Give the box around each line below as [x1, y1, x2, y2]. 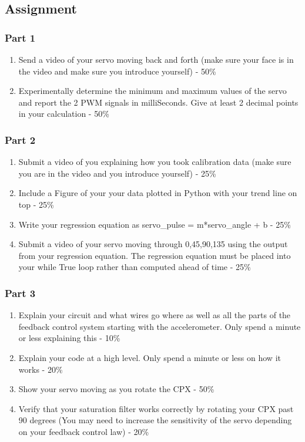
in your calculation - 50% [18, 107, 109, 120]
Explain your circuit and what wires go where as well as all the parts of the [18, 309, 291, 321]
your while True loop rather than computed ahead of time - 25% [18, 261, 251, 273]
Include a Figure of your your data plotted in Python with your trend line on [18, 187, 297, 199]
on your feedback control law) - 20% [18, 425, 149, 437]
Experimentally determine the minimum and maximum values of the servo [18, 85, 287, 97]
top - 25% [18, 198, 54, 210]
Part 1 [5, 30, 36, 45]
